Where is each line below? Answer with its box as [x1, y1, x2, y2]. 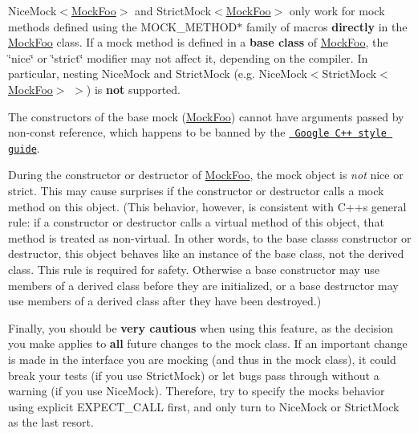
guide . [8, 139, 40, 156]
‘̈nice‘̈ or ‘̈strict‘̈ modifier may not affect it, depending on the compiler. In [8, 49, 368, 66]
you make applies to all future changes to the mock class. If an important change [8, 335, 408, 352]
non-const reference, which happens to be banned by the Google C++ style [8, 124, 387, 141]
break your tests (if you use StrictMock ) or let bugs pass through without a [8, 366, 379, 383]
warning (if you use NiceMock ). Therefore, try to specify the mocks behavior [8, 382, 385, 399]
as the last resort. [8, 414, 94, 431]
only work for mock [289, 2, 385, 18]
